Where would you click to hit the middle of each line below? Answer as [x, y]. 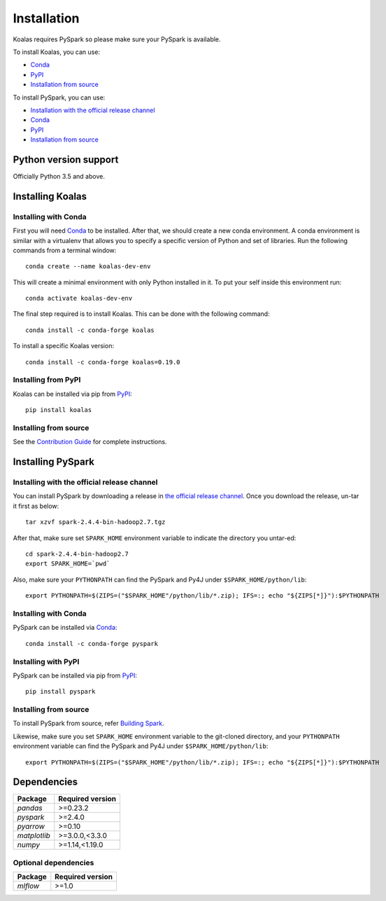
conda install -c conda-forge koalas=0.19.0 [103, 362]
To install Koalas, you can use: [57, 52]
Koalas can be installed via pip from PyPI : [72, 394]
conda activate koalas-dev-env [79, 298]
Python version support [66, 159]
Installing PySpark [53, 462]
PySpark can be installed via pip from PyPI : [75, 675]
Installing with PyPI [46, 661]
